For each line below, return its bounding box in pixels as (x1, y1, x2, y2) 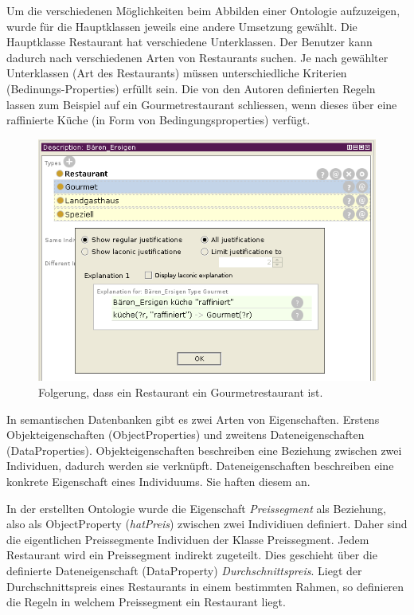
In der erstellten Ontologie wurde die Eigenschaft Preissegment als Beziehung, (6, 499, 386, 516)
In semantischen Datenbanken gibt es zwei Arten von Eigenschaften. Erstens (6, 410, 380, 427)
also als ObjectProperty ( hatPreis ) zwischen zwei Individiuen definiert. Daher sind (6, 515, 408, 532)
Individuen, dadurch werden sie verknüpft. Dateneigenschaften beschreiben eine (6, 457, 394, 474)
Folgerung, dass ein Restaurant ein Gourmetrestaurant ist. (38, 384, 323, 401)
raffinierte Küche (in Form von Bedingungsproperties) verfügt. (6, 112, 310, 128)
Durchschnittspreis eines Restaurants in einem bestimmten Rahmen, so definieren (6, 578, 404, 594)
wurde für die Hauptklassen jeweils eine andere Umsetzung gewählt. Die (6, 18, 357, 34)
